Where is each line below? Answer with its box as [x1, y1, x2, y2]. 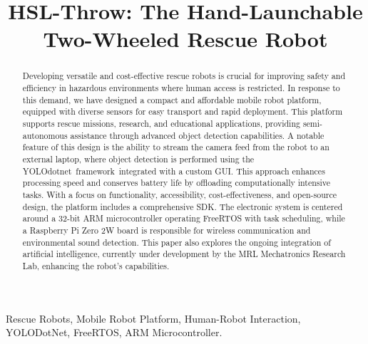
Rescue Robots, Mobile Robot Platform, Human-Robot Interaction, [6, 311, 301, 325]
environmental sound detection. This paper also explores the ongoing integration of [22, 236, 331, 248]
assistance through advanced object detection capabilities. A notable [70, 129, 324, 141]
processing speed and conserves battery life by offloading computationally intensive [22, 177, 330, 189]
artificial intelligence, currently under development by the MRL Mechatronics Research [22, 248, 346, 260]
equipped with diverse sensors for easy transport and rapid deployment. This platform [22, 105, 343, 118]
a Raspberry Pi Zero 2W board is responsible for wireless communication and [22, 224, 311, 236]
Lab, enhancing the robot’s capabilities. [22, 259, 170, 271]
